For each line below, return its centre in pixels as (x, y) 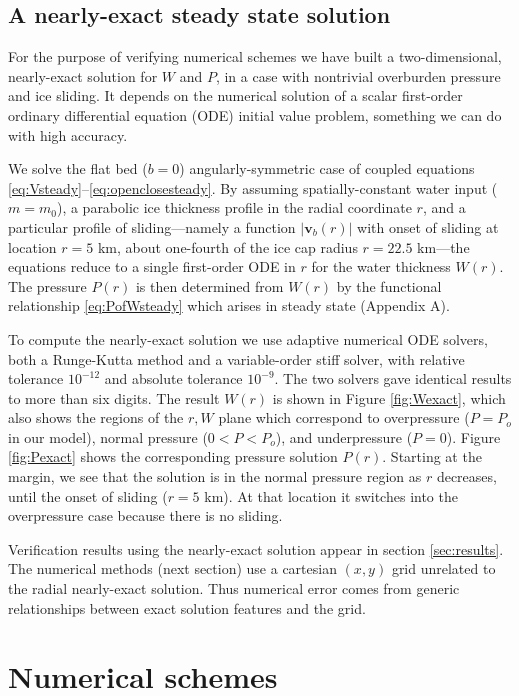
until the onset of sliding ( (88, 495)
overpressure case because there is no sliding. (145, 515)
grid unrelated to (443, 568)
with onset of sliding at (428, 226)
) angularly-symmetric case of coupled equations (327, 168)
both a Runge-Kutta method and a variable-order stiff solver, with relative (236, 358)
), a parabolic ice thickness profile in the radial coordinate (234, 207)
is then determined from (209, 285)
